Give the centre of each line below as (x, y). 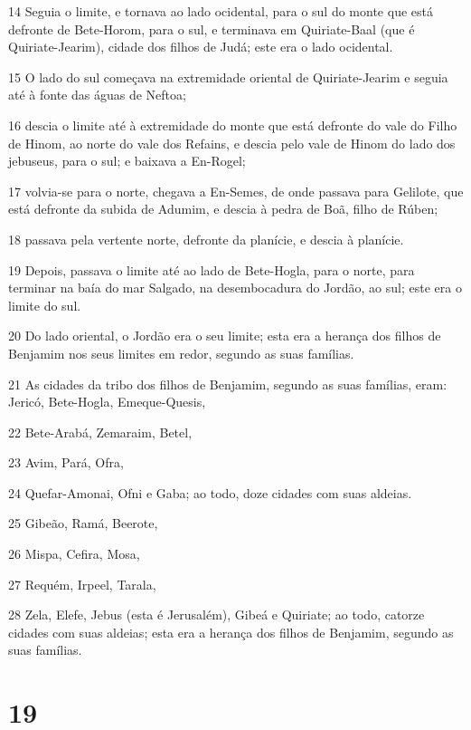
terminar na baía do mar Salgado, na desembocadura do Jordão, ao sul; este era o (235, 288)
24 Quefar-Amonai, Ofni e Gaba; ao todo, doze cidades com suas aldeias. (210, 492)
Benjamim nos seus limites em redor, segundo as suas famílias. (181, 353)
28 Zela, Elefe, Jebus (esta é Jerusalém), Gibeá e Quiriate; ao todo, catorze (217, 615)
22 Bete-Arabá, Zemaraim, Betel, (100, 432)
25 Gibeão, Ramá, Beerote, (83, 523)
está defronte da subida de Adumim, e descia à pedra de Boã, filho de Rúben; (223, 209)
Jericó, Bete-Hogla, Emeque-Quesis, (107, 402)
